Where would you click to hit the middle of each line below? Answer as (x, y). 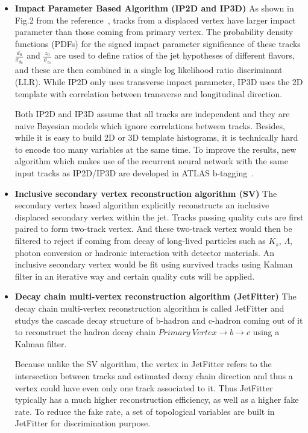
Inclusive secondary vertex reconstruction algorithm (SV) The (146, 193)
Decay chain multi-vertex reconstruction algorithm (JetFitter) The (156, 296)
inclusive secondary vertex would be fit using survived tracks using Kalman (154, 264)
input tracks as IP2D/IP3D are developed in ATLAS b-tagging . (134, 173)
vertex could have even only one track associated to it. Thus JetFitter (144, 387)
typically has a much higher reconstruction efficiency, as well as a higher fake (157, 399)
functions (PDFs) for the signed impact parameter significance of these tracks (158, 43)
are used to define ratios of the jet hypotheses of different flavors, (174, 55)
